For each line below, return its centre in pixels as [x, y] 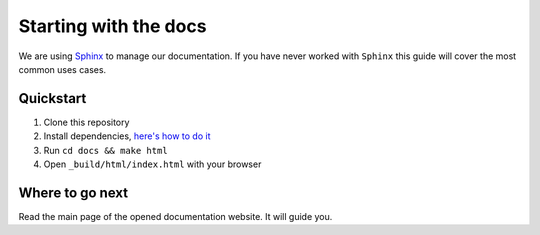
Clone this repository [86, 122]
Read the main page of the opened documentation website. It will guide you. [175, 216]
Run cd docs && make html [106, 150]
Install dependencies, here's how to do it [127, 136]
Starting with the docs [112, 26]
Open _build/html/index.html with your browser [152, 164]
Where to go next [73, 192]
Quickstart [52, 98]
